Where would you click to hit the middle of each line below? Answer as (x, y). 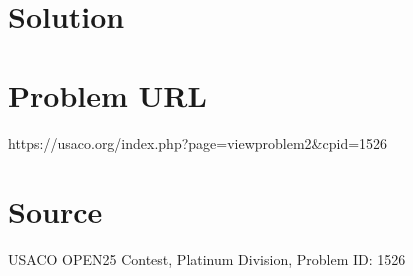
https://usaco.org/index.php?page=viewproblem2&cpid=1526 (198, 142)
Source (55, 211)
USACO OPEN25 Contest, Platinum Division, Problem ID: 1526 (207, 259)
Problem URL (107, 94)
